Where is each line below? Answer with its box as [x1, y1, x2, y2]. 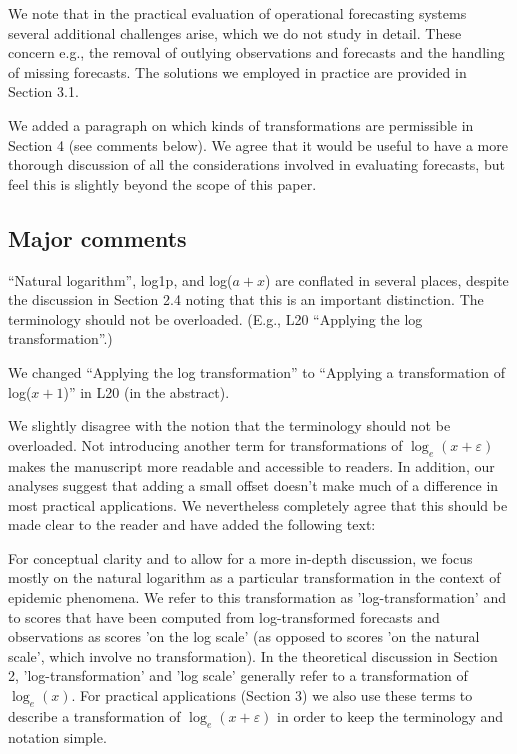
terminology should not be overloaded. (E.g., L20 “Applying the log [8, 308, 423, 329]
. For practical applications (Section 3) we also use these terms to [71, 685, 473, 706]
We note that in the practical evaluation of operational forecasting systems [8, 3, 467, 23]
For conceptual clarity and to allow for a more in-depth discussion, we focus [8, 547, 473, 568]
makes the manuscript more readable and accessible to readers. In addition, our [8, 455, 495, 476]
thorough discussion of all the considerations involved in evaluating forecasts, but [8, 154, 505, 175]
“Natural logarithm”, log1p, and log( [8, 269, 233, 290]
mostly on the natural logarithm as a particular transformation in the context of [8, 567, 501, 588]
